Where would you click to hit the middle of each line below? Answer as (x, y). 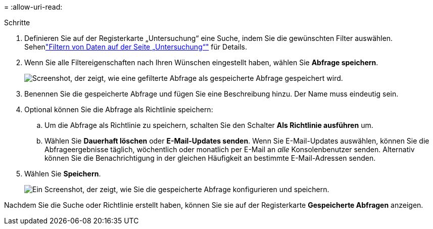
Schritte (17, 22)
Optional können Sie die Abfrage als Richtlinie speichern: (119, 109)
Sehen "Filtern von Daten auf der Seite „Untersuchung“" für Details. (136, 47)
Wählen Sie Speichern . (63, 174)
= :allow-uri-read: (33, 7)
